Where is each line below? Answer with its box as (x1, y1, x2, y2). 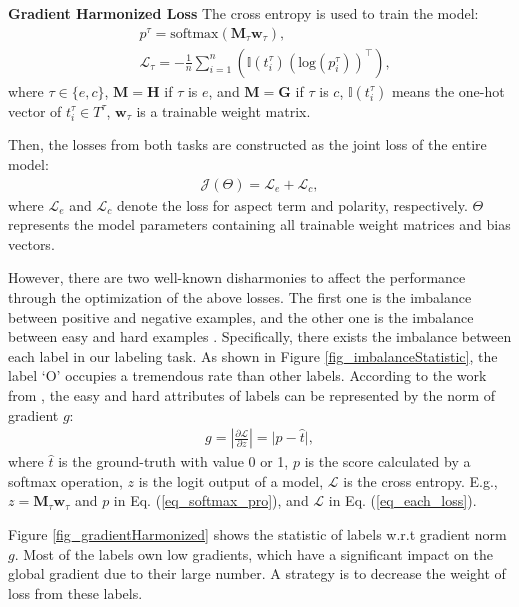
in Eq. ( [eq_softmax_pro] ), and (113, 490, 309, 511)
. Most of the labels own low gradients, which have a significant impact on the (14, 543, 493, 564)
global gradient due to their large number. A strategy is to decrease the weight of (8, 563, 506, 584)
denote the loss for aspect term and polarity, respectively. (117, 194, 468, 215)
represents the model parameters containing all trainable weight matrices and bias (8, 214, 511, 235)
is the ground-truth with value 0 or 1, (58, 451, 289, 472)
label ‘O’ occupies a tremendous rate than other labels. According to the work (8, 365, 487, 386)
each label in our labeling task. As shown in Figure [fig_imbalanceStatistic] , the (8, 345, 498, 366)
